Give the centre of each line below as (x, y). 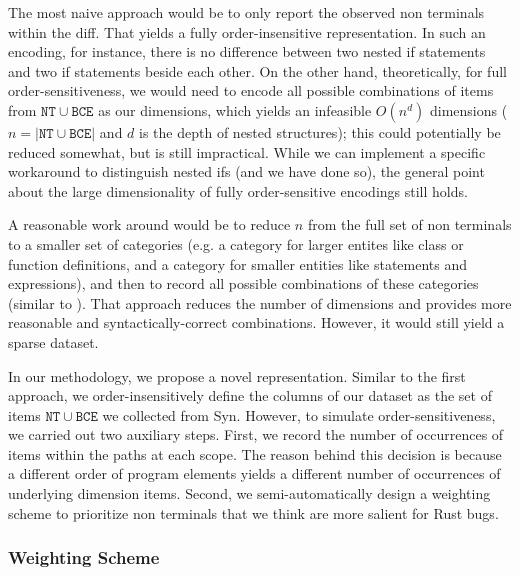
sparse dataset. (53, 341)
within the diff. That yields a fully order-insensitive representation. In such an (247, 31)
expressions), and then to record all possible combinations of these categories (243, 283)
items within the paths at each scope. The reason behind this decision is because (255, 453)
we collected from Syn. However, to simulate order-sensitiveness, (299, 414)
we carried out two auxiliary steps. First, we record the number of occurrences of (256, 434)
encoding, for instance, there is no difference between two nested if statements (247, 51)
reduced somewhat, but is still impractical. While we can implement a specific (247, 151)
